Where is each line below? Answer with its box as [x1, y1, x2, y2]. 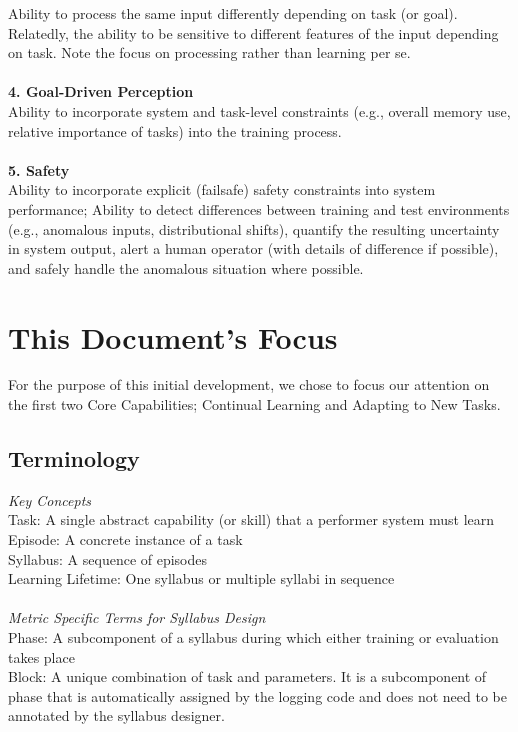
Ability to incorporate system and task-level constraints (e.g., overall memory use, [8, 100, 511, 121]
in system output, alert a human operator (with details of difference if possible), [8, 238, 499, 259]
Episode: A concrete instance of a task [8, 529, 243, 550]
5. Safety [8, 159, 70, 180]
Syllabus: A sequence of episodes [8, 548, 208, 569]
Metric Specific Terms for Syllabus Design [8, 607, 266, 628]
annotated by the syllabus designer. [8, 705, 225, 726]
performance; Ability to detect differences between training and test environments [8, 198, 510, 219]
